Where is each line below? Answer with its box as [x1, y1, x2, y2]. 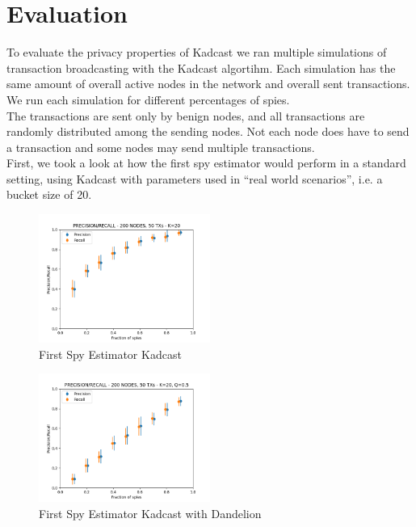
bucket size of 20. [6, 186, 92, 203]
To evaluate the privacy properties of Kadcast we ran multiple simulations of [6, 44, 387, 61]
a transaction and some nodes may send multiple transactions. [6, 138, 315, 155]
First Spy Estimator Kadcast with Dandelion [39, 504, 262, 521]
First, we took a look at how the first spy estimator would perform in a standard [6, 154, 406, 171]
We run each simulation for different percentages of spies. [6, 91, 290, 108]
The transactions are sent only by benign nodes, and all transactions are [6, 107, 365, 124]
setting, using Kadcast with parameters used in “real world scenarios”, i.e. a [6, 170, 383, 187]
